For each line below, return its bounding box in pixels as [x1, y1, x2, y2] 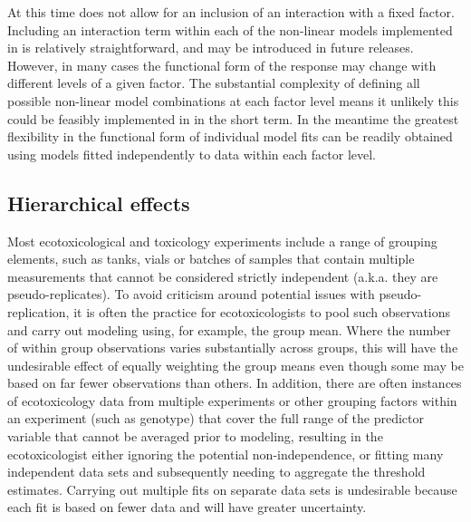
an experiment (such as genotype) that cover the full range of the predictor [7, 409, 425, 428]
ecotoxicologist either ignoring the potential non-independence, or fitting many [7, 444, 444, 463]
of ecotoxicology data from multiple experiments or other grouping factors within [7, 391, 457, 410]
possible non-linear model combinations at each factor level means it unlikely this [7, 91, 459, 110]
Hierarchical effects [7, 188, 190, 217]
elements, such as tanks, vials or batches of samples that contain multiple [7, 249, 415, 268]
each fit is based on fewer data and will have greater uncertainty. [7, 498, 367, 517]
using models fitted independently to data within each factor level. [7, 144, 376, 163]
